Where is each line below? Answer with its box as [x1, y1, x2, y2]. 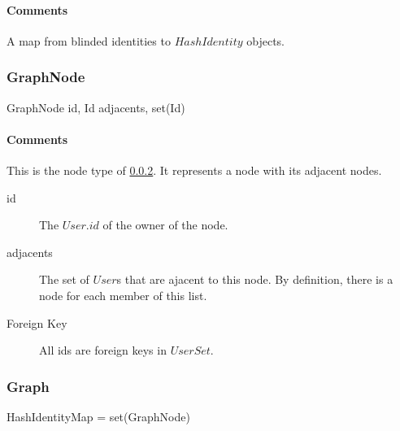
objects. [246, 32, 285, 49]
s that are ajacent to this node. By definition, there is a [116, 271, 393, 288]
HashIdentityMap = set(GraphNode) [7, 407, 190, 424]
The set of [39, 271, 89, 288]
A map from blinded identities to [7, 32, 171, 49]
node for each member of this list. [39, 286, 207, 303]
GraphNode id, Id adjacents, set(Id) [7, 98, 185, 115]
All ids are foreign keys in [39, 342, 167, 359]
